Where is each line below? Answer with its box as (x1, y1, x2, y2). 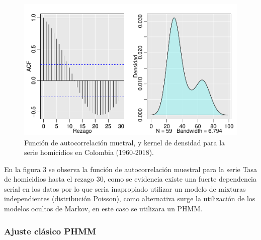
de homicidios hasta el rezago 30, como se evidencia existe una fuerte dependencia (4, 174, 256, 184)
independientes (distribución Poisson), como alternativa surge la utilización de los (4, 193, 255, 204)
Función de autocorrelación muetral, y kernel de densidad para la (24, 137, 225, 147)
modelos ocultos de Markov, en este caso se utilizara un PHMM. (4, 203, 203, 214)
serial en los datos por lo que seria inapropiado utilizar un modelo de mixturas (4, 183, 246, 194)
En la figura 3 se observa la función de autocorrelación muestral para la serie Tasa (4, 164, 257, 174)
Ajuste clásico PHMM (4, 224, 96, 237)
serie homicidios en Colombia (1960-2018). (24, 147, 154, 157)
